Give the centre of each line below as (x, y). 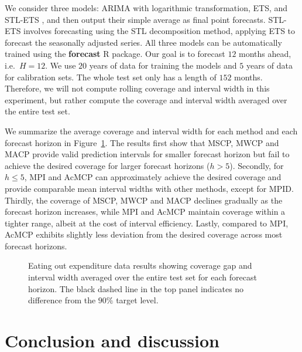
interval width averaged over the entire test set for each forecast (143, 277)
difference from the (62, 300)
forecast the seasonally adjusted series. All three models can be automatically (143, 42)
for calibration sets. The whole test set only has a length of (111, 77)
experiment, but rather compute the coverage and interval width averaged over (146, 99)
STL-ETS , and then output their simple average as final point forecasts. (135, 19)
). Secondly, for (257, 165)
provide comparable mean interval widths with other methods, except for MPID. (149, 188)
